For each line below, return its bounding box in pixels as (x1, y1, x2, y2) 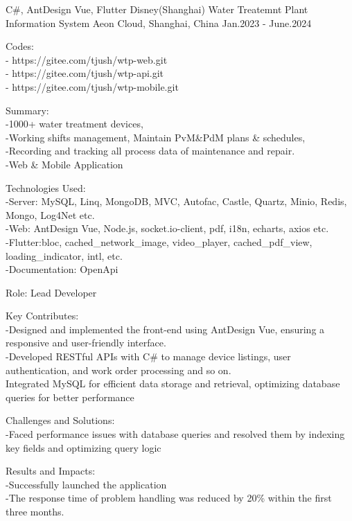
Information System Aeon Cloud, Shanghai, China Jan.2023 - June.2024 (6, 15, 312, 30)
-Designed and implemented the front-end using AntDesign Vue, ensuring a (6, 321, 325, 336)
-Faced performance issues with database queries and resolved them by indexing (6, 427, 345, 441)
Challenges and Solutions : (6, 413, 115, 427)
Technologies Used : (6, 180, 86, 195)
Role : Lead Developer (6, 285, 97, 299)
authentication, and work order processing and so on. (6, 362, 231, 377)
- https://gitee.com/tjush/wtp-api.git (6, 66, 164, 80)
